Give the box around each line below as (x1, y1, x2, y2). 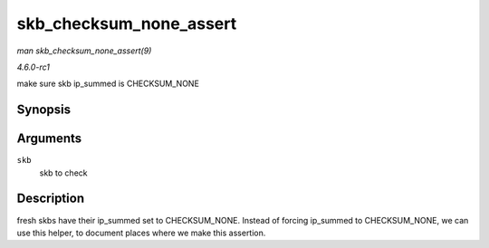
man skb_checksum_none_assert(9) (16, 45, 152, 56)
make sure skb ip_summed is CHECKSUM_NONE (16, 78, 199, 90)
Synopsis (16, 102, 72, 118)
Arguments (16, 131, 82, 147)
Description (16, 191, 85, 206)
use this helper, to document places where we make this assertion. (16, 227, 266, 238)
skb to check (39, 167, 88, 178)
